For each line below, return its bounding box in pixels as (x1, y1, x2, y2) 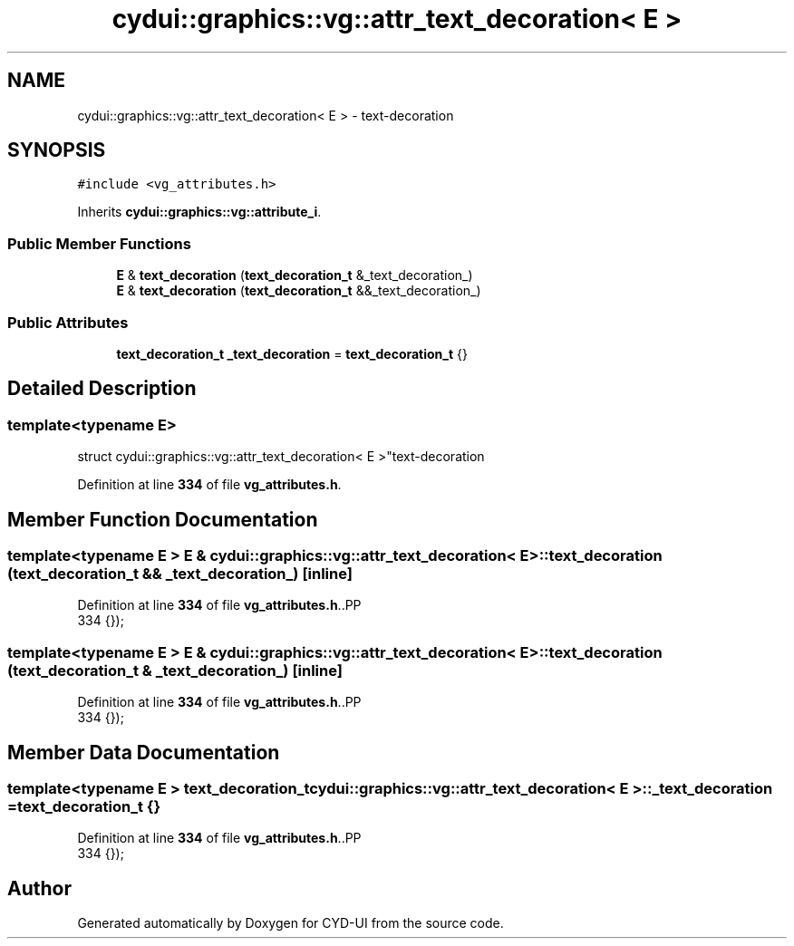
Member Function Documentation (7, 507, 318, 531)
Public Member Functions (7, 234, 191, 253)
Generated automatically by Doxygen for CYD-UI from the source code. (77, 915, 504, 932)
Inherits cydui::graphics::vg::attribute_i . (77, 204, 322, 220)
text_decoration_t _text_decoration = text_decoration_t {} (116, 345, 469, 362)
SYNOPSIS (7, 139, 106, 162)
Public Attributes (7, 313, 129, 332)
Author (7, 876, 72, 900)
